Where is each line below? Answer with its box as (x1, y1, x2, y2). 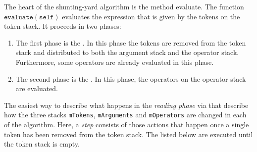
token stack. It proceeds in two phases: (4, 21, 121, 31)
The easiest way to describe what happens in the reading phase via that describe (4, 100, 249, 110)
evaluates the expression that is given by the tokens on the (62, 11, 240, 21)
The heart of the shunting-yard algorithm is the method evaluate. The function (4, 1, 244, 11)
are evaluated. (15, 83, 58, 94)
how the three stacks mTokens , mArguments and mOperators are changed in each (4, 109, 247, 120)
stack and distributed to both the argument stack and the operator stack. (15, 47, 239, 57)
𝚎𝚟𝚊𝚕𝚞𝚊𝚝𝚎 (4, 13, 33, 21)
